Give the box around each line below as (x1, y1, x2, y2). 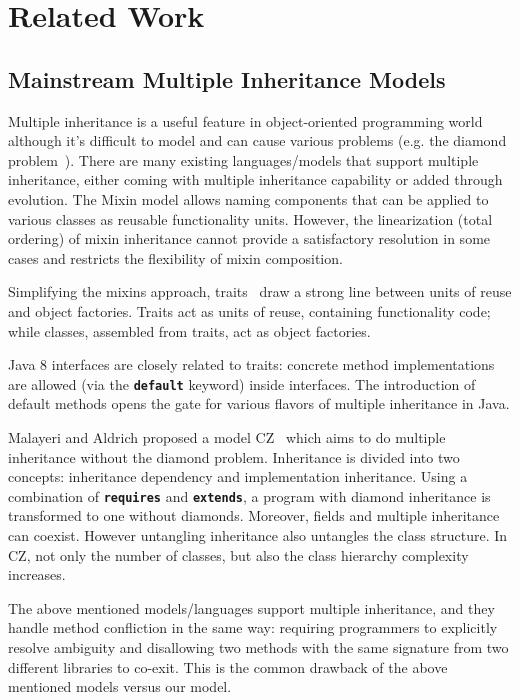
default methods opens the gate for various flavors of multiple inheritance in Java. (8, 393, 510, 414)
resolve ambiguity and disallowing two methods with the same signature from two (8, 636, 509, 657)
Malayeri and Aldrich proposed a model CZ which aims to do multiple (8, 426, 446, 447)
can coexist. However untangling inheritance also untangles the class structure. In (8, 524, 508, 545)
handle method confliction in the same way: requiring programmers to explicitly (8, 617, 498, 638)
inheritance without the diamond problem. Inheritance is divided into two (8, 446, 460, 467)
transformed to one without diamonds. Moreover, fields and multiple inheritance (8, 505, 500, 526)
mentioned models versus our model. (8, 676, 232, 697)
